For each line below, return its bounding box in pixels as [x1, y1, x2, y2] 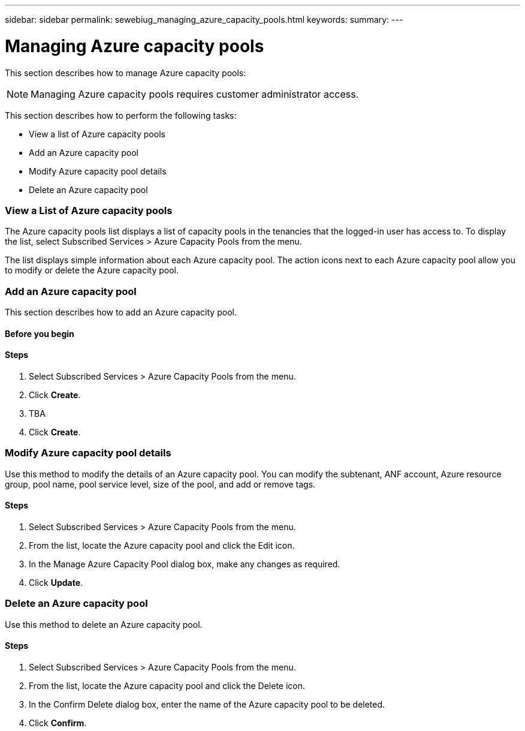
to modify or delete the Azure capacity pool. [5, 265, 179, 276]
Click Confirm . [29, 717, 87, 728]
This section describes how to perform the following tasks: [5, 110, 237, 121]
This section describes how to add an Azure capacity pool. [5, 307, 237, 317]
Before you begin [5, 328, 74, 339]
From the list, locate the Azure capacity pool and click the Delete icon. [29, 680, 306, 691]
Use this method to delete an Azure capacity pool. [5, 619, 203, 630]
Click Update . [29, 577, 83, 588]
